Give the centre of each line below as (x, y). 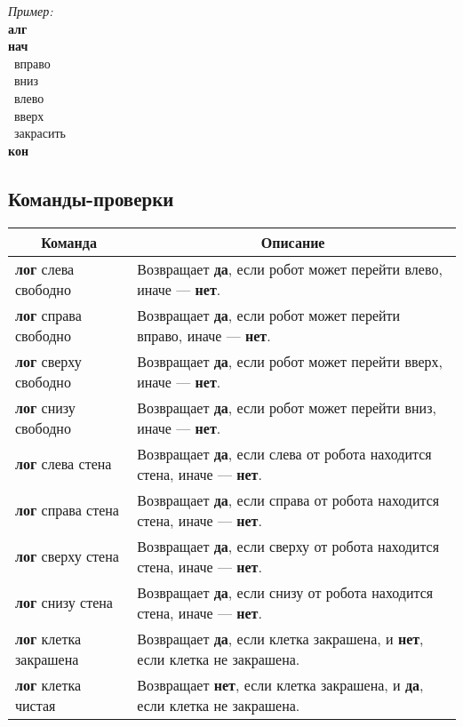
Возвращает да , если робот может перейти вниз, (287, 407)
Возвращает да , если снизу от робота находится (285, 592)
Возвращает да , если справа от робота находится (288, 499)
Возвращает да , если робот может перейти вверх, (290, 361)
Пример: (31, 11)
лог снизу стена (64, 603)
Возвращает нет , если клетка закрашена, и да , (280, 684)
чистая (36, 705)
